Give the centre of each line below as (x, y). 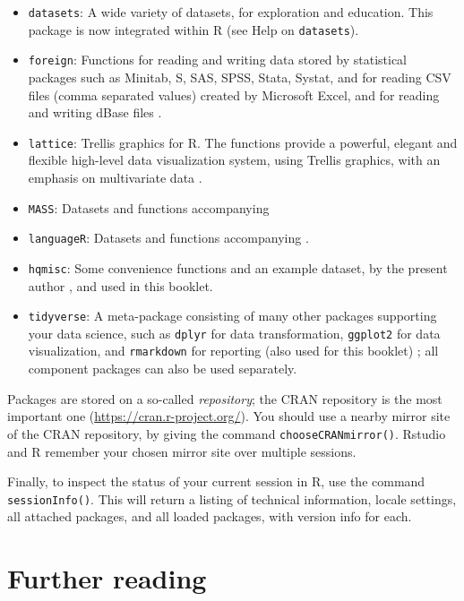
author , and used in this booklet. (120, 285)
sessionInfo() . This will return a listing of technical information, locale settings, (232, 498)
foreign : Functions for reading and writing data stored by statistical (218, 60)
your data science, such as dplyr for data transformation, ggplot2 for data (234, 333)
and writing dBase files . (95, 112)
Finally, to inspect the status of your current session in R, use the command (216, 481)
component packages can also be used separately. (163, 369)
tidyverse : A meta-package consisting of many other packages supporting (232, 316)
